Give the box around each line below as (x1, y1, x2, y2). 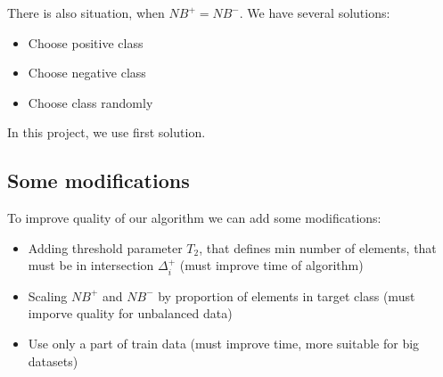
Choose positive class (28, 33, 144, 52)
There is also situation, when (7, 4, 165, 21)
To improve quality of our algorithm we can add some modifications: (7, 209, 381, 227)
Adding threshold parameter (28, 238, 183, 257)
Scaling (28, 286, 68, 305)
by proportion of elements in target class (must (158, 286, 415, 305)
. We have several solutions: (239, 4, 390, 21)
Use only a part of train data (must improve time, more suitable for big (28, 333, 420, 352)
